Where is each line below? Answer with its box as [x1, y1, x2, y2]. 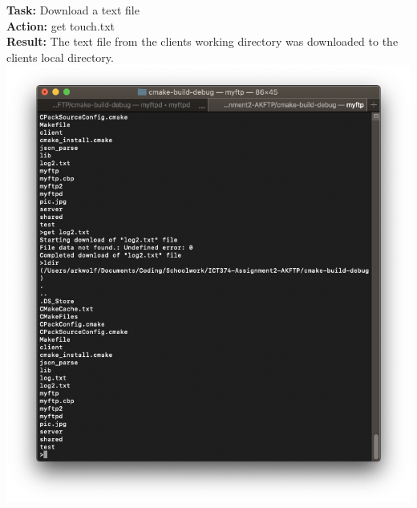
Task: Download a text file [6, 2, 140, 18]
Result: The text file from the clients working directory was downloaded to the [6, 33, 399, 50]
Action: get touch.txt [6, 17, 115, 34]
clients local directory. [6, 48, 114, 65]
